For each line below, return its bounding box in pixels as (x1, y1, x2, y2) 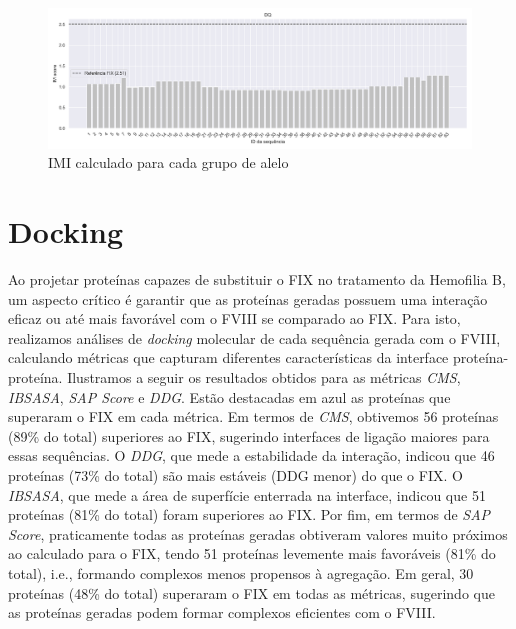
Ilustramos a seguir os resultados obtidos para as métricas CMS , (67, 367, 461, 388)
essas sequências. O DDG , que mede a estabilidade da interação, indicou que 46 (8, 445, 495, 466)
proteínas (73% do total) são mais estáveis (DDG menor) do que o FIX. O (8, 465, 463, 486)
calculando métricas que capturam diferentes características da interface (8, 347, 449, 368)
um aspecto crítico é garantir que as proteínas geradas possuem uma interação (8, 288, 488, 309)
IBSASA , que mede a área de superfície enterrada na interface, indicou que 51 (8, 484, 486, 505)
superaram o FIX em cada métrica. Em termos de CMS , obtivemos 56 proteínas (8, 406, 499, 427)
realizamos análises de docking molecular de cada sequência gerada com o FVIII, (8, 327, 501, 348)
